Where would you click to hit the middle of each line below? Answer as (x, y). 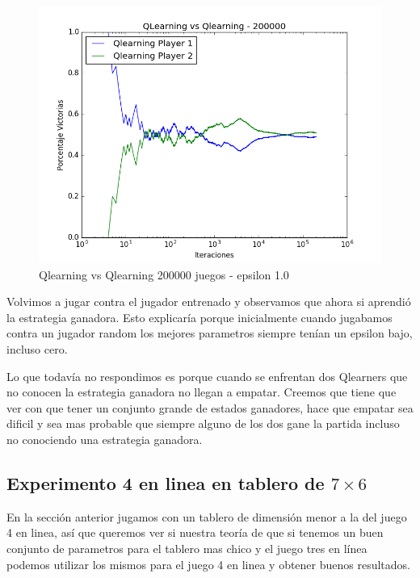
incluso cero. (37, 348)
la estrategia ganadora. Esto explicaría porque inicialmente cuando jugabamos (199, 317)
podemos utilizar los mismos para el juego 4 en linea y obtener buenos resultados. (209, 564)
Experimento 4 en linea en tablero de (166, 482)
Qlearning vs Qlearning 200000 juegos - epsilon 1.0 (164, 274)
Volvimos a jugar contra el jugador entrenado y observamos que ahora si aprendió (209, 302)
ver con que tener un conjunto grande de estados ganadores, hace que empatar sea (210, 407)
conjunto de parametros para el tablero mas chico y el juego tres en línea (187, 548)
